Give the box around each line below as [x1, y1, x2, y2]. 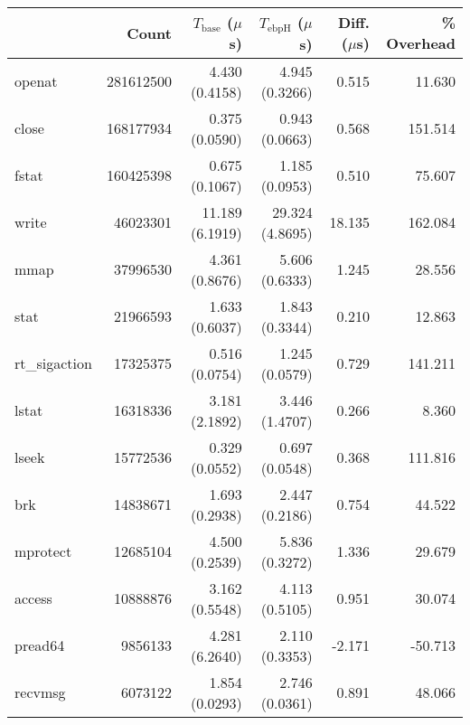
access [14, 588, 52, 609]
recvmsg [14, 682, 66, 703]
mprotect [14, 541, 72, 562]
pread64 [14, 635, 65, 656]
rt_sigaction [14, 353, 92, 374]
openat [14, 71, 58, 92]
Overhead [386, 33, 456, 54]
